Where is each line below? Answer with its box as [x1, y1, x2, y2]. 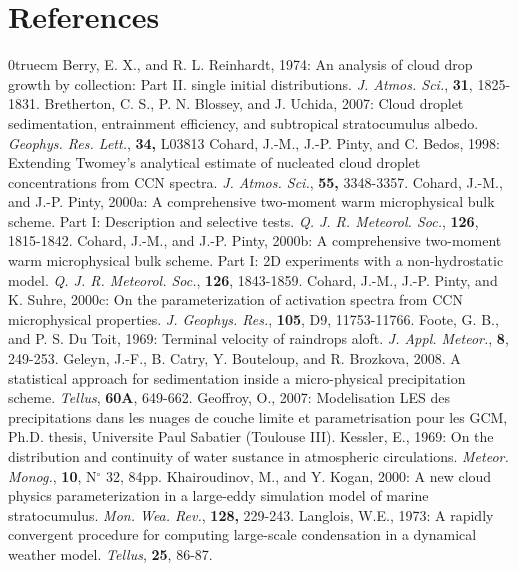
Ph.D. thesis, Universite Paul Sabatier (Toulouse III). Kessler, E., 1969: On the [8, 426, 494, 447]
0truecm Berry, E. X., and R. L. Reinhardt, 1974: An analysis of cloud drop [8, 54, 473, 75]
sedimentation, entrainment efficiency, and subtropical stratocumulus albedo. [8, 112, 479, 133]
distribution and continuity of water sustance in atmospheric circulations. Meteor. [8, 446, 509, 466]
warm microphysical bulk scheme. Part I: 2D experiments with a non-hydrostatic [8, 250, 504, 271]
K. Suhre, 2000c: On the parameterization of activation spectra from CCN [8, 289, 463, 310]
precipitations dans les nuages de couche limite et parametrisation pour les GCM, [8, 406, 508, 427]
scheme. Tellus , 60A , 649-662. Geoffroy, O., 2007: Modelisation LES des [8, 387, 450, 408]
